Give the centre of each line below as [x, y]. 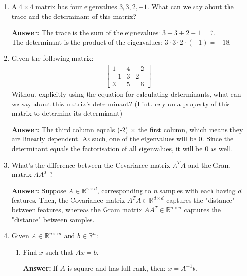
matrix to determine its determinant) [67, 113]
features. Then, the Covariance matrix [68, 200]
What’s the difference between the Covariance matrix [91, 164]
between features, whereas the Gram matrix [77, 210]
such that [59, 251]
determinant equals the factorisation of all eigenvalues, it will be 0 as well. [122, 148]
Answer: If [40, 268]
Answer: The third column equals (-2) [70, 129]
